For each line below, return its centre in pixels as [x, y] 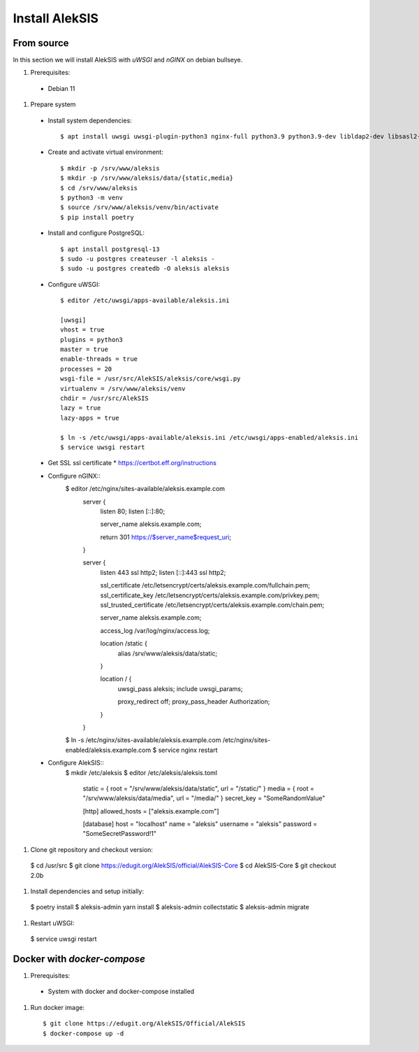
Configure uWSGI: [74, 284]
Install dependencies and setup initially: [87, 891]
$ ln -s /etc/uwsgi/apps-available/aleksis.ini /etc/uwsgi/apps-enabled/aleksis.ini [209, 438]
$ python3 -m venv [92, 197]
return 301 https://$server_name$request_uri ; [166, 537]
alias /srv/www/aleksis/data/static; [168, 653]
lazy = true [81, 408]
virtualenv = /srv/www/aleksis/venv [123, 389]
